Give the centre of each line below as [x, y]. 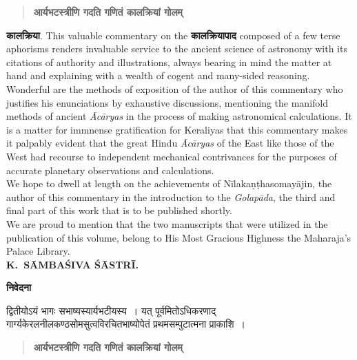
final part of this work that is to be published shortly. [119, 210]
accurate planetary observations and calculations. [110, 170]
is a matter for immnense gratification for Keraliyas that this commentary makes [177, 129]
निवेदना [19, 287]
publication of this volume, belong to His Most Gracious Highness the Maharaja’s [179, 237]
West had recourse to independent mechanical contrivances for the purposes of [172, 156]
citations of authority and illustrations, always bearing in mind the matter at [169, 62]
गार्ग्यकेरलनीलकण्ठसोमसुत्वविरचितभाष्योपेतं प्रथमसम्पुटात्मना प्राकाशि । [126, 324]
